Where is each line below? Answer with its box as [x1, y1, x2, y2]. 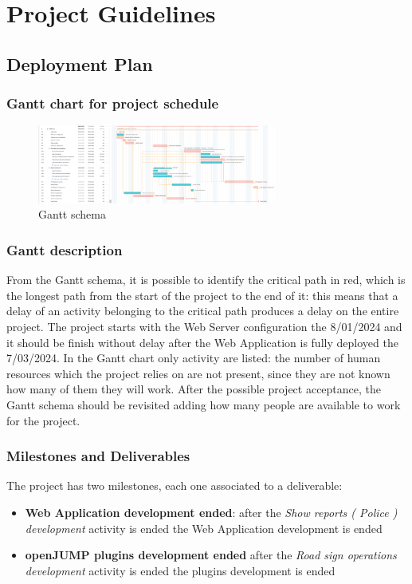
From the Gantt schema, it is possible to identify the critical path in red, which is [6, 271, 406, 288]
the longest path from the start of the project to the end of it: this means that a [6, 286, 398, 303]
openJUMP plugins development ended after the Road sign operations [25, 547, 397, 563]
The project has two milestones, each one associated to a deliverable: [6, 477, 343, 494]
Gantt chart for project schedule [6, 93, 219, 113]
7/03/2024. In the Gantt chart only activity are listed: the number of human [6, 349, 381, 366]
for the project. [6, 412, 80, 428]
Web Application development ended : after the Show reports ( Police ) [25, 503, 398, 520]
